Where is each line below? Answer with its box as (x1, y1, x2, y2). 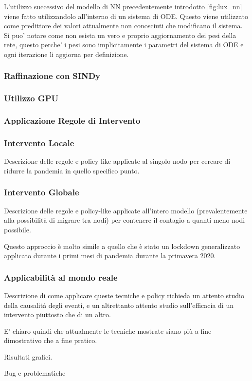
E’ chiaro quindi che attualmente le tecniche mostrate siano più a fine (4, 325, 212, 336)
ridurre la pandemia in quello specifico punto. (4, 165, 140, 175)
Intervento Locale (4, 137, 74, 149)
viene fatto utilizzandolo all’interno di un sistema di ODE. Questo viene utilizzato (4, 11, 248, 21)
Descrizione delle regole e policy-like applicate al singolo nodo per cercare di (4, 156, 231, 166)
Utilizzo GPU (4, 92, 58, 104)
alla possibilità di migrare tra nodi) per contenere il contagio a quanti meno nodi (4, 215, 245, 225)
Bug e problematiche (4, 368, 66, 378)
